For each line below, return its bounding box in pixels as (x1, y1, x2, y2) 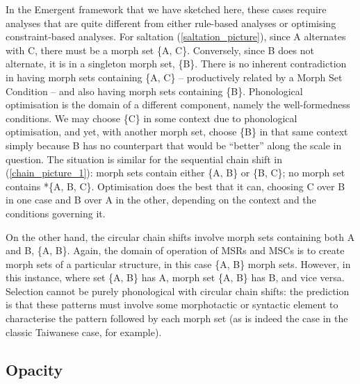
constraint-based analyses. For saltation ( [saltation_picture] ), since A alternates (6, 29, 346, 44)
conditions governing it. (6, 206, 106, 220)
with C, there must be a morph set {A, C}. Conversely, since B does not (6, 42, 314, 57)
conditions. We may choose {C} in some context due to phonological (6, 110, 297, 125)
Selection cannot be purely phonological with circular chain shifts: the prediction (6, 283, 350, 298)
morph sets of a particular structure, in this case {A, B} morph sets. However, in (6, 256, 351, 271)
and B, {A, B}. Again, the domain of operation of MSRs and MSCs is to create (6, 243, 345, 258)
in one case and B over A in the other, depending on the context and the (6, 192, 316, 207)
